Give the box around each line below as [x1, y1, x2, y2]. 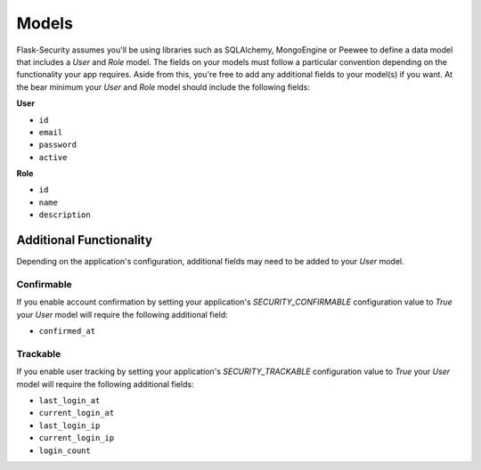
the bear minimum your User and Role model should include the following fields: [16, 81, 311, 93]
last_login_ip [38, 420, 101, 431]
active [38, 152, 68, 162]
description [38, 210, 91, 220]
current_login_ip [38, 433, 115, 443]
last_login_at [38, 395, 101, 405]
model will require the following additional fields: [16, 378, 194, 389]
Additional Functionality [16, 232, 153, 248]
